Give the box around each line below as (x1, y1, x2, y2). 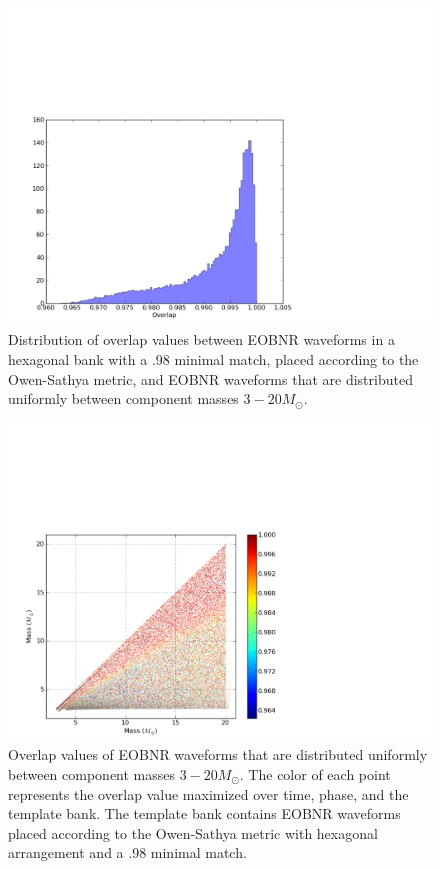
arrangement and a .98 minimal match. (8, 842, 247, 863)
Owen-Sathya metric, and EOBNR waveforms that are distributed (8, 368, 413, 389)
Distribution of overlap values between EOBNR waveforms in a (8, 329, 395, 350)
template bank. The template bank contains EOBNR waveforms (8, 803, 401, 824)
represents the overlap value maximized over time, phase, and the (8, 783, 409, 804)
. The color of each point (239, 763, 391, 784)
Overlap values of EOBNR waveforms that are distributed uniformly (8, 744, 428, 765)
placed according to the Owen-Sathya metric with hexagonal (8, 822, 378, 843)
